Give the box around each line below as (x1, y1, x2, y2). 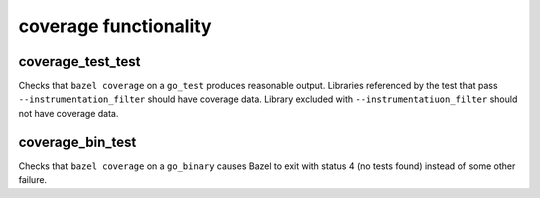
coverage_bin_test (18, 133, 137, 150)
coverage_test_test (18, 53, 141, 70)
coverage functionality (18, 15, 212, 37)
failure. (18, 174, 48, 186)
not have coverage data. (18, 107, 119, 119)
